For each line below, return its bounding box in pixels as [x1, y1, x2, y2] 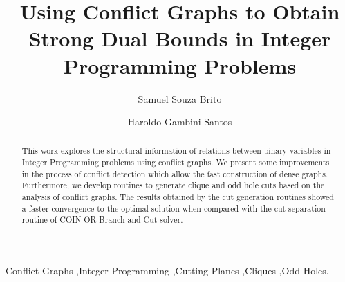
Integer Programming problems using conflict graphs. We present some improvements [21, 157, 330, 168]
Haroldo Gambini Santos [127, 114, 232, 129]
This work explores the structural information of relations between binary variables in [21, 145, 331, 157]
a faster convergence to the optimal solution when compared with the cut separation [21, 202, 326, 214]
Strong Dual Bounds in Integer [28, 24, 331, 52]
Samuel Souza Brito [138, 91, 222, 105]
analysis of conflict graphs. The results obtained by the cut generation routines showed [21, 191, 334, 203]
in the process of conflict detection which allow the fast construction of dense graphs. [21, 168, 328, 179]
